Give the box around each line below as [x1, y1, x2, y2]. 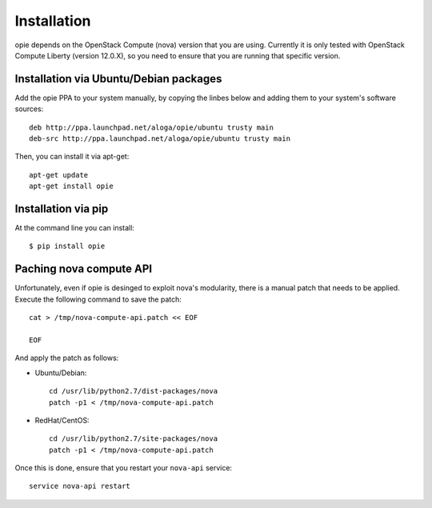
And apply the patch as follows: [14, 353, 119, 363]
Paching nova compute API [14, 262, 152, 276]
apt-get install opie [29, 182, 114, 191]
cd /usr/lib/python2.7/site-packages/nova [49, 434, 218, 443]
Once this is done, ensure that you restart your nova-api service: [14, 463, 232, 473]
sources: [14, 104, 44, 114]
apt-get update [29, 170, 89, 179]
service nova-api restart [29, 482, 131, 491]
